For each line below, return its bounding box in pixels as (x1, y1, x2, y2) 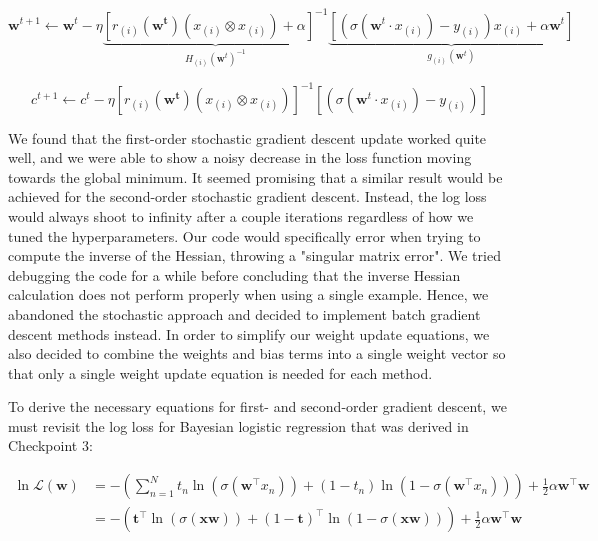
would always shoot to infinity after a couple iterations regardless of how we (8, 205, 474, 226)
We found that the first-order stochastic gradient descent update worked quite (8, 127, 487, 148)
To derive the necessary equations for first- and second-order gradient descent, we (8, 396, 507, 417)
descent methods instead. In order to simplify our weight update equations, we (8, 323, 490, 344)
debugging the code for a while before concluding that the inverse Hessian (8, 264, 461, 285)
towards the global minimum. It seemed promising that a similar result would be (8, 166, 503, 187)
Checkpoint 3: (8, 435, 93, 456)
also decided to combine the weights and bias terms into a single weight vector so (8, 343, 506, 364)
